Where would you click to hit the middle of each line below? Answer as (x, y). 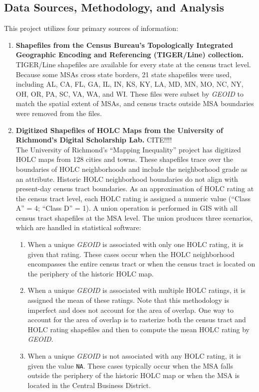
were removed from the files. (59, 113)
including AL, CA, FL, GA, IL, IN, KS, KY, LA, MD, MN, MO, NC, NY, (129, 84)
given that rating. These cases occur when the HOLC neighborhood (131, 254)
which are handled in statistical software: (78, 227)
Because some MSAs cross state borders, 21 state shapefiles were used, (124, 74)
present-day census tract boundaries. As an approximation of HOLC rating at (135, 189)
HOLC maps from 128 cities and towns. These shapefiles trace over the (124, 159)
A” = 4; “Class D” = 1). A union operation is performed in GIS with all (127, 208)
